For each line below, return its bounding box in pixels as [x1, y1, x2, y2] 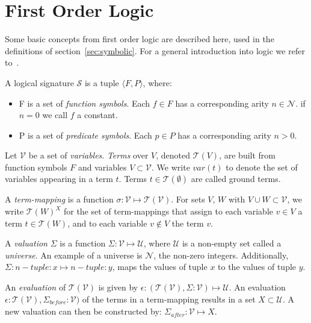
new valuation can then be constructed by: [5, 305, 162, 318]
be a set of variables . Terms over [28, 149, 149, 161]
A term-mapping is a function [5, 193, 114, 205]
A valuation [5, 237, 48, 249]
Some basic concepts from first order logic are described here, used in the [5, 33, 274, 45]
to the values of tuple [218, 260, 297, 273]
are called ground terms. [191, 172, 281, 185]
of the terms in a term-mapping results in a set [82, 292, 256, 305]
